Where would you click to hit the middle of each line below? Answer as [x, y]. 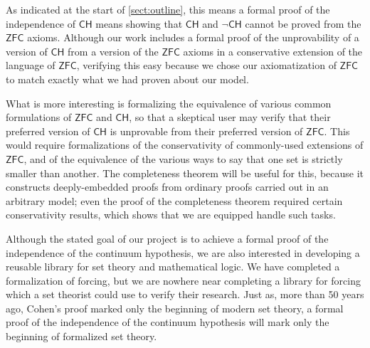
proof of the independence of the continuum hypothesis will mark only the [168, 322]
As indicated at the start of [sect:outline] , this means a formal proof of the [168, 9]
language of [31, 65]
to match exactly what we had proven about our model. [127, 79]
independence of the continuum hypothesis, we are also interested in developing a [183, 252]
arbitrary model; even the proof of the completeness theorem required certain [174, 200]
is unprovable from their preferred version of [206, 131]
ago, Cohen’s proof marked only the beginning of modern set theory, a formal [175, 308]
